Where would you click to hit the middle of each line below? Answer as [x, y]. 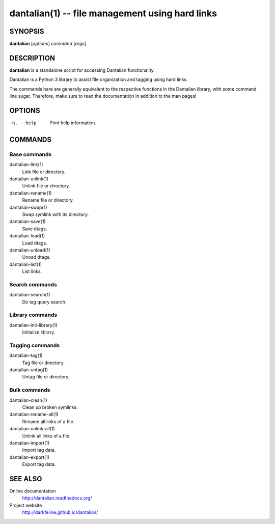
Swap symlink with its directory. [56, 214]
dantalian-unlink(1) [29, 179]
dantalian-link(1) [26, 164]
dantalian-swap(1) [28, 207]
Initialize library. [39, 332]
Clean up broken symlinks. [50, 407]
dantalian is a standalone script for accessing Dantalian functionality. [82, 70]
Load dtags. [35, 243]
